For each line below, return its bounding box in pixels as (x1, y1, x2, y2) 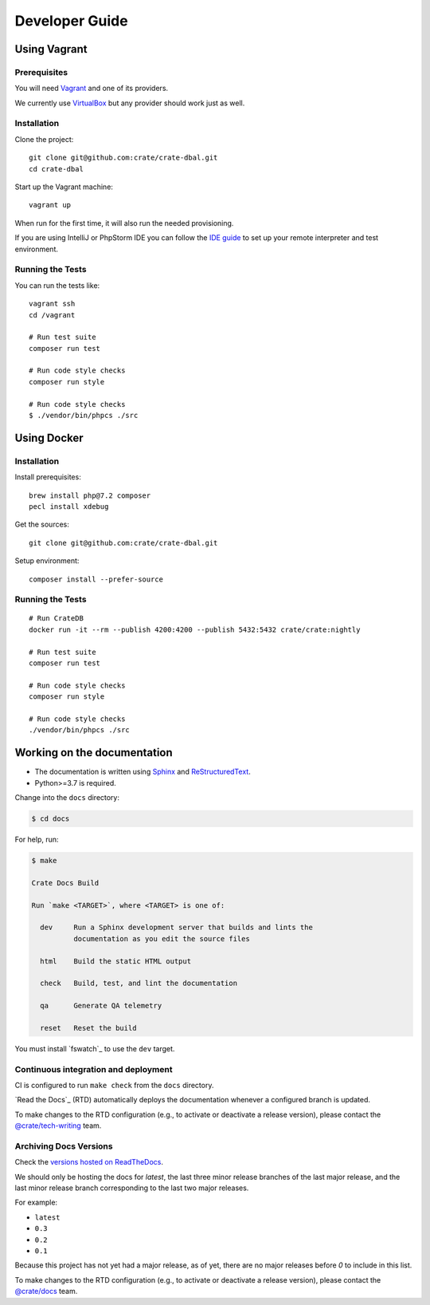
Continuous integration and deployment (14, 1063, 173, 1074)
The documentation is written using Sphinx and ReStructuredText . (34, 767, 251, 777)
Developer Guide (14, 12, 128, 30)
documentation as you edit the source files (72, 934, 250, 943)
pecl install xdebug (29, 502, 109, 511)
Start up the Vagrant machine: (14, 182, 113, 191)
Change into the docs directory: (14, 793, 119, 802)
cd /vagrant (29, 310, 76, 319)
